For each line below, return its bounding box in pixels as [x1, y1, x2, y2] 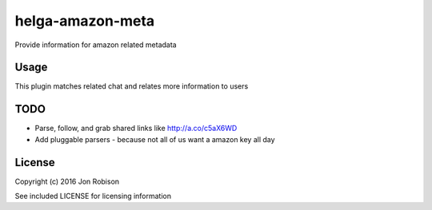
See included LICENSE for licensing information [14, 192, 172, 201]
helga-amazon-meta [14, 12, 155, 30]
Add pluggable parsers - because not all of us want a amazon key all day [34, 134, 275, 144]
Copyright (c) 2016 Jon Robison [14, 176, 120, 186]
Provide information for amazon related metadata [14, 40, 177, 50]
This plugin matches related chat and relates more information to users [14, 81, 249, 91]
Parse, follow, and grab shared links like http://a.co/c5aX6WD [34, 124, 238, 133]
